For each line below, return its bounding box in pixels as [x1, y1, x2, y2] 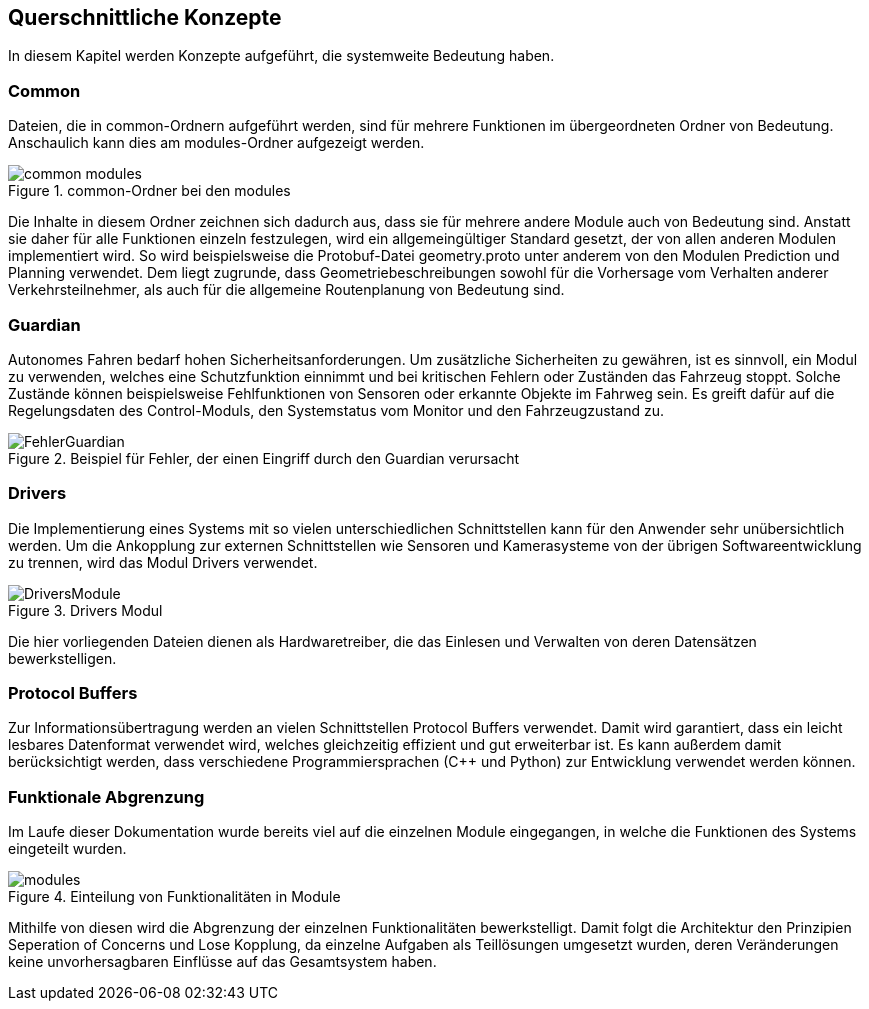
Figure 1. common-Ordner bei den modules [8, 182, 291, 200]
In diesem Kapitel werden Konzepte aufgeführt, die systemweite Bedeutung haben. [8, 47, 555, 65]
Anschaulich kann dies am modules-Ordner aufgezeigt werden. [8, 134, 425, 152]
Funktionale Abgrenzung [8, 786, 205, 807]
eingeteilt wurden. [8, 840, 127, 858]
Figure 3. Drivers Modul [8, 601, 163, 619]
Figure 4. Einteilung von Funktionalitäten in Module [8, 888, 341, 906]
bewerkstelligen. [8, 649, 117, 667]
